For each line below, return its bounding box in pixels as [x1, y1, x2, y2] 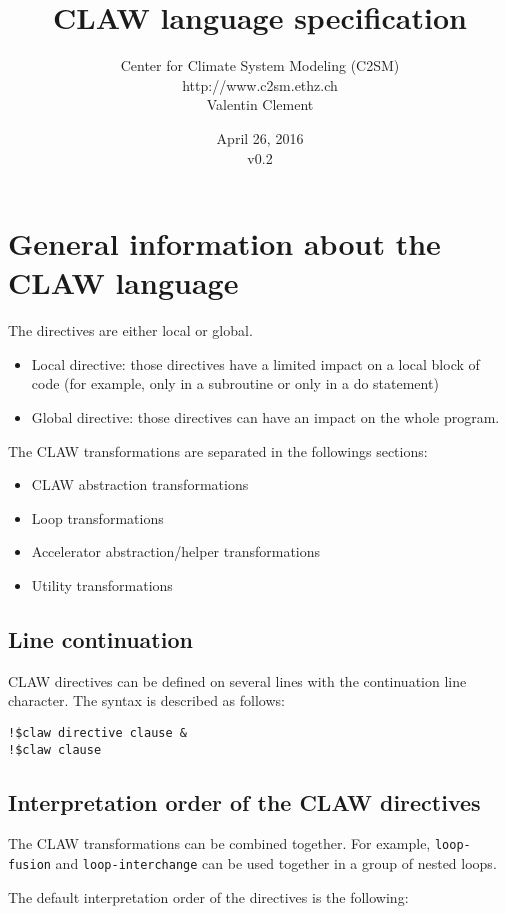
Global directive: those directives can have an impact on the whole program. [31, 407, 500, 427]
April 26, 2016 [216, 127, 304, 148]
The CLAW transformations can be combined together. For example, [8, 833, 431, 854]
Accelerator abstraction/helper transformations [31, 541, 321, 562]
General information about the [8, 223, 441, 264]
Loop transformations [31, 507, 164, 528]
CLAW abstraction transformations [31, 474, 249, 495]
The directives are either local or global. [8, 320, 253, 341]
